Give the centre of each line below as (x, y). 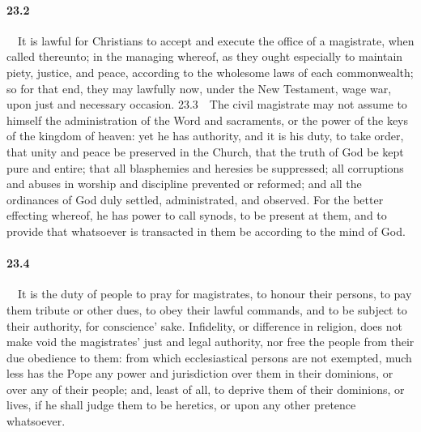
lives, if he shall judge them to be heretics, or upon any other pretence (181, 405)
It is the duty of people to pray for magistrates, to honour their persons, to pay (215, 294)
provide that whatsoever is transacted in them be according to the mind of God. (206, 231)
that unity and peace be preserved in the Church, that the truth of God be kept (205, 151)
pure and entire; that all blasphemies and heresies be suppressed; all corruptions (205, 167)
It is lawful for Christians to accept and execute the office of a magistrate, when (216, 40)
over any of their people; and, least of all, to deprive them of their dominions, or (206, 389)
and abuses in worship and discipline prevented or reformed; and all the (184, 184)
